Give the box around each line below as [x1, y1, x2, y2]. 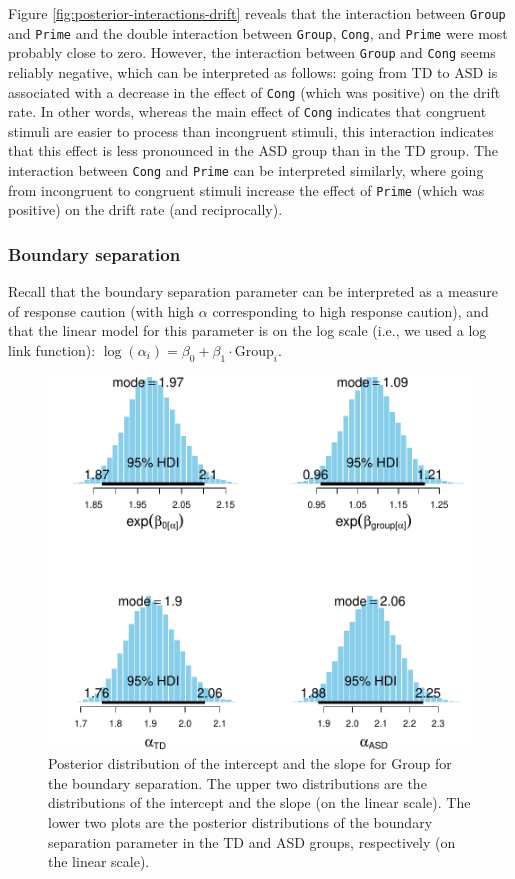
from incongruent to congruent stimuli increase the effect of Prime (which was [8, 179, 485, 200]
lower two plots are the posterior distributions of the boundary [48, 811, 433, 832]
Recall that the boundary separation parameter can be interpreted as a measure [8, 281, 498, 302]
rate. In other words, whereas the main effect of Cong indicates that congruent [8, 101, 487, 122]
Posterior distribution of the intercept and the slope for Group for [48, 753, 452, 774]
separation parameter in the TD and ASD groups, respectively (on [48, 831, 456, 852]
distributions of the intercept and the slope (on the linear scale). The [48, 792, 471, 813]
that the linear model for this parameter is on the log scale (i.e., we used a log [8, 320, 487, 341]
